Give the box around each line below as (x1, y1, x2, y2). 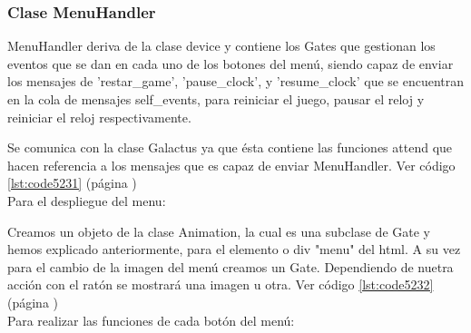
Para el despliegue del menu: (7, 191, 166, 210)
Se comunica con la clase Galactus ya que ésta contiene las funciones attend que (7, 138, 453, 157)
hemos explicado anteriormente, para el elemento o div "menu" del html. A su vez (7, 240, 461, 259)
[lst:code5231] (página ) (7, 173, 137, 192)
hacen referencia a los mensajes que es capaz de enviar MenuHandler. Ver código (7, 155, 456, 174)
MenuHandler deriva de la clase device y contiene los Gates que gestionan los (7, 36, 436, 55)
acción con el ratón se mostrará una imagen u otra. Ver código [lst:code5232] (7, 275, 434, 294)
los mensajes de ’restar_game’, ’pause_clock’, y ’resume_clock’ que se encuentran (7, 72, 465, 91)
